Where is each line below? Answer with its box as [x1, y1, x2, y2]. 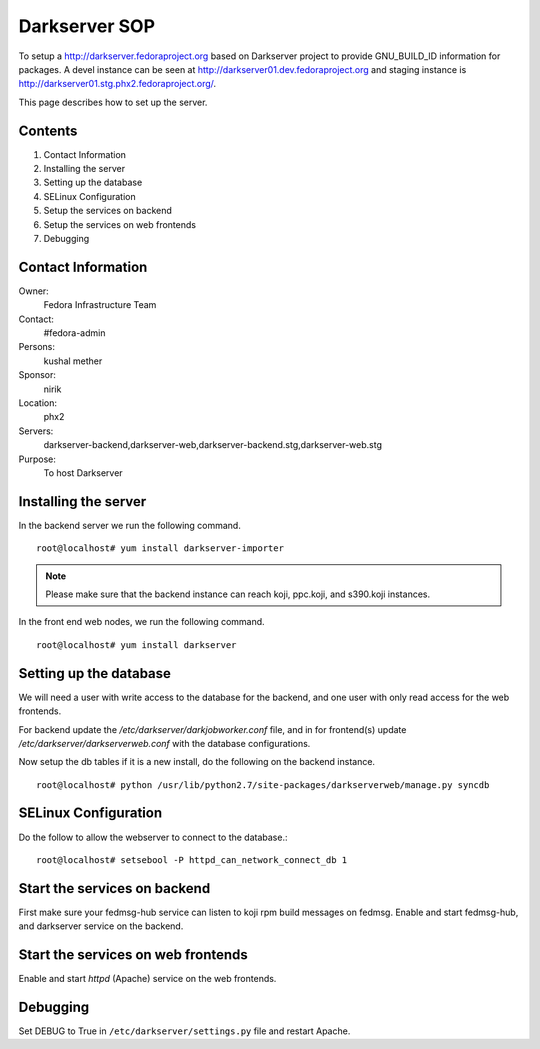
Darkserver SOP [18, 15, 155, 37]
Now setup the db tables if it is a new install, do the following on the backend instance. [18, 756, 375, 768]
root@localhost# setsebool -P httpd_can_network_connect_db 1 [36, 854, 348, 865]
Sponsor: [18, 369, 57, 381]
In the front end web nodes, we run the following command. [18, 616, 265, 628]
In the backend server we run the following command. [18, 519, 242, 531]
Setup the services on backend [43, 205, 172, 217]
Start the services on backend [18, 880, 211, 897]
